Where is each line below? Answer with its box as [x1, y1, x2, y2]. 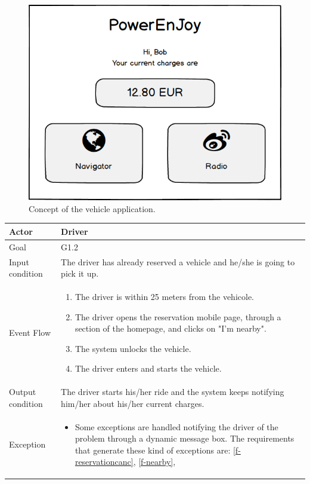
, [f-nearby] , [133, 455, 176, 468]
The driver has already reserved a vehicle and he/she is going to [61, 255, 295, 268]
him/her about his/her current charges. [61, 397, 204, 409]
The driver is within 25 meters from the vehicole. [75, 290, 255, 302]
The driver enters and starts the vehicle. [75, 362, 222, 375]
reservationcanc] [75, 455, 134, 468]
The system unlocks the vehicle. [75, 342, 191, 354]
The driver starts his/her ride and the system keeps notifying [61, 385, 284, 398]
